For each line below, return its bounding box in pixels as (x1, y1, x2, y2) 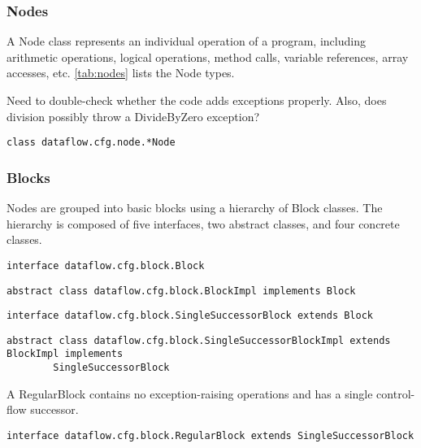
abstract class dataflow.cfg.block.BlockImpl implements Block (7, 285, 356, 297)
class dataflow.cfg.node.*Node (7, 137, 176, 149)
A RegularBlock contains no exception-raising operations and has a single (7, 385, 373, 402)
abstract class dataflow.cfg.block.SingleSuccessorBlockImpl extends (7, 334, 391, 346)
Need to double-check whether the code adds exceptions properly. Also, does (7, 92, 387, 108)
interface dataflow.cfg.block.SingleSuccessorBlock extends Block (7, 310, 374, 322)
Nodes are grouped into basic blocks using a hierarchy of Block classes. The (7, 199, 383, 216)
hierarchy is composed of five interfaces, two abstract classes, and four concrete (7, 215, 400, 232)
